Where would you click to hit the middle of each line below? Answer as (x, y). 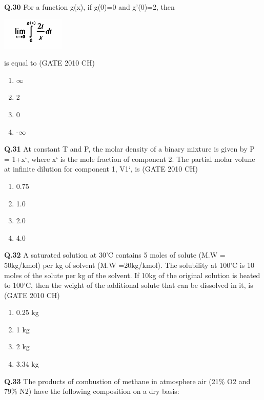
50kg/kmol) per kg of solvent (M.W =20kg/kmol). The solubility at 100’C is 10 (129, 265)
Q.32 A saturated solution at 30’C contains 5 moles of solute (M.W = (115, 255)
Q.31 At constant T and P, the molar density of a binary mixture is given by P (129, 149)
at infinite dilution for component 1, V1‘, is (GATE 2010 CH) (101, 169)
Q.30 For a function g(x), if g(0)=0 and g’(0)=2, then (89, 7)
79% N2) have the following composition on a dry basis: (92, 391)
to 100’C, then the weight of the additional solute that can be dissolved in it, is (129, 285)
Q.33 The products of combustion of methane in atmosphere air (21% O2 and (127, 381)
